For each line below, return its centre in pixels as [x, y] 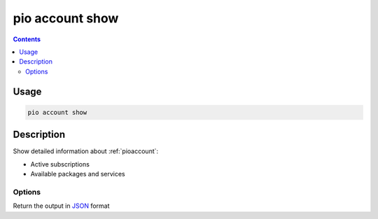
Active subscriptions [60, 164]
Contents [27, 39]
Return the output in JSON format [61, 206]
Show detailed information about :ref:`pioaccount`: [86, 151]
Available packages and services [78, 174]
